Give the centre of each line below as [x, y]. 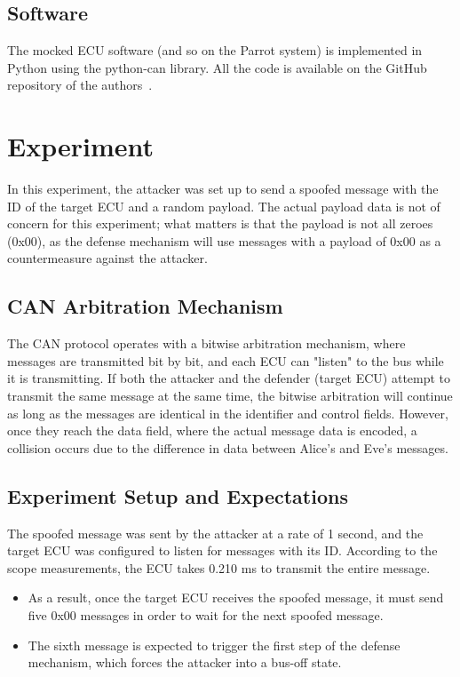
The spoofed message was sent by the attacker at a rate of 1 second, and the [215, 533]
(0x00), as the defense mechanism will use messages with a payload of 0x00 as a [224, 240]
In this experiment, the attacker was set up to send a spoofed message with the [223, 189]
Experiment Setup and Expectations [178, 495]
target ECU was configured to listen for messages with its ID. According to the [222, 550]
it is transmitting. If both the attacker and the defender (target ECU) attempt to [229, 378]
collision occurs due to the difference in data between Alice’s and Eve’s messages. [228, 447]
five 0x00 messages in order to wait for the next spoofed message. [206, 615]
